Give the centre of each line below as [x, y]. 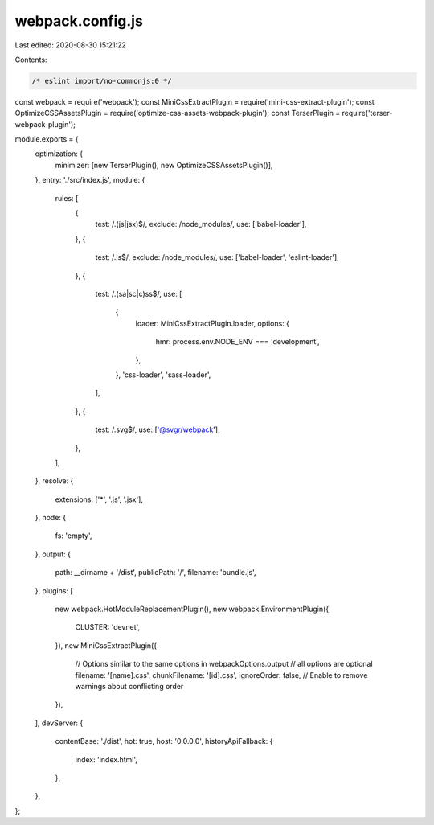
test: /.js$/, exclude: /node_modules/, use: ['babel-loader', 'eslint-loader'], [217, 257]
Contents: [31, 60]
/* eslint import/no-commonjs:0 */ [102, 81]
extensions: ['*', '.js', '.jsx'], [99, 499]
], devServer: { [59, 723]
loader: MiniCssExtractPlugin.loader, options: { [212, 323]
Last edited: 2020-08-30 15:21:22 [70, 45]
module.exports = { [47, 139]
